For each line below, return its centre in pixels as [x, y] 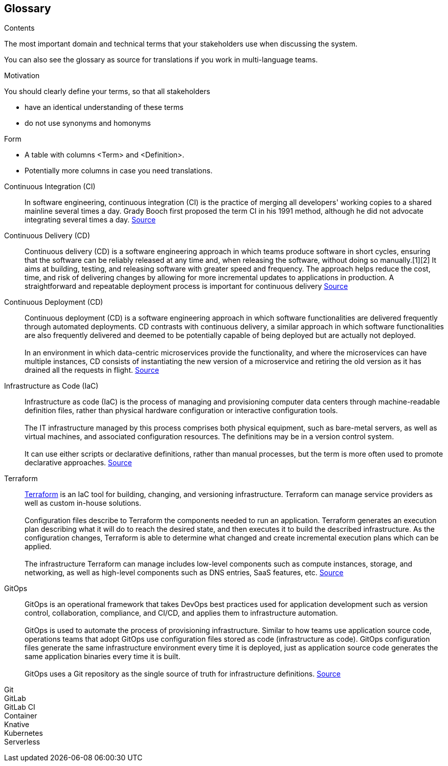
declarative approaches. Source [78, 463]
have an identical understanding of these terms [104, 107]
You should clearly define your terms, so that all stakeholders [107, 92]
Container [21, 716]
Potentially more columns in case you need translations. [119, 171]
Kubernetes [24, 733]
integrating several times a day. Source [90, 220]
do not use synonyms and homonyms [88, 123]
